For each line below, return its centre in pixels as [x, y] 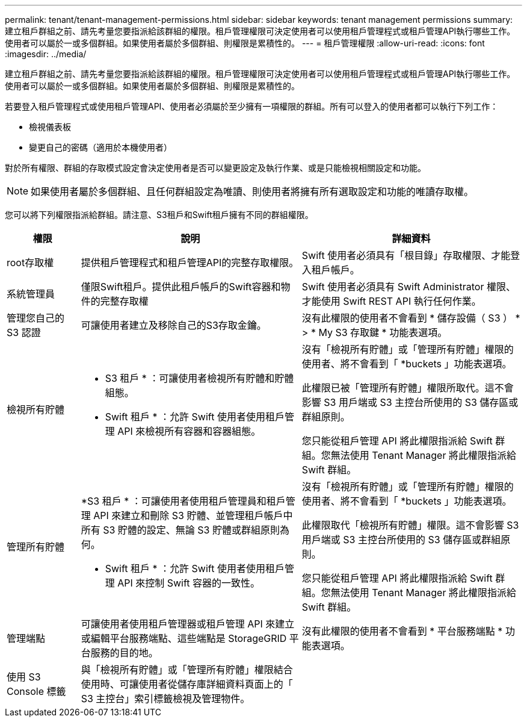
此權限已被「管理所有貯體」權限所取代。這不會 [408, 388]
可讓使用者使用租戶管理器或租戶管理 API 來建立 [188, 624]
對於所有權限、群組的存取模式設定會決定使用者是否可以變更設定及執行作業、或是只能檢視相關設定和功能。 [215, 168]
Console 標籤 [36, 691]
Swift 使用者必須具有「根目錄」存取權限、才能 [406, 255]
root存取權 [30, 263]
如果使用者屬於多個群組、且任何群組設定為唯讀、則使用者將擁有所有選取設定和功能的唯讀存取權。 [252, 191]
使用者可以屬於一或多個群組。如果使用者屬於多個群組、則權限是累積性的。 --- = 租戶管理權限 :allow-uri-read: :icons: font [245, 43]
